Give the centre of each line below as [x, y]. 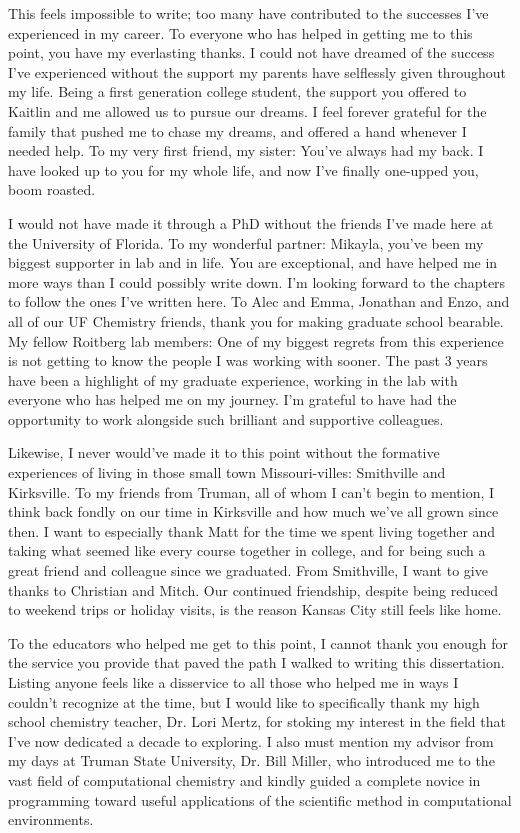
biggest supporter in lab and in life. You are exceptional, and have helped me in [253, 262]
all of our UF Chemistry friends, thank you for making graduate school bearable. [256, 320]
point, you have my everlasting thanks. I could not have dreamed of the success [251, 52]
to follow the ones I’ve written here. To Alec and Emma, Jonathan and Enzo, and [259, 301]
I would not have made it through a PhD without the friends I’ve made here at [251, 222]
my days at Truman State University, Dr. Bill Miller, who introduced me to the [251, 760]
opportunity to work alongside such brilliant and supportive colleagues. [226, 418]
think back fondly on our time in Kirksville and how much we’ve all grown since [253, 511]
